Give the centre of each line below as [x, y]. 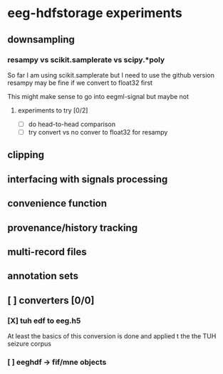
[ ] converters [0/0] [51, 300]
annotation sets [43, 276]
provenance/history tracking [72, 228]
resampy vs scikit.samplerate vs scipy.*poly [86, 60]
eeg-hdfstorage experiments [95, 13]
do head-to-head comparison [72, 124]
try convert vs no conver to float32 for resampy [98, 132]
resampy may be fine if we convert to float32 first [80, 83]
